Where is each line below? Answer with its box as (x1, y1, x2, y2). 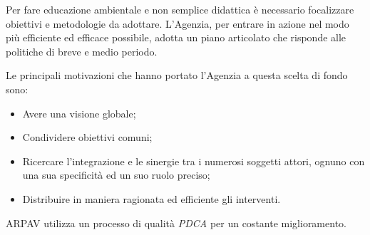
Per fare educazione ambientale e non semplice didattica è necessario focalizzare (6, 2, 354, 16)
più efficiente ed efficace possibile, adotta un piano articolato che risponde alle (6, 30, 346, 45)
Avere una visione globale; (22, 105, 136, 120)
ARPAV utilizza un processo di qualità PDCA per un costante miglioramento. (6, 215, 346, 230)
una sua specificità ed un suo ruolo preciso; (22, 167, 210, 182)
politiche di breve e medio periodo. (6, 43, 158, 58)
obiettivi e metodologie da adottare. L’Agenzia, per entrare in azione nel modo (6, 16, 349, 31)
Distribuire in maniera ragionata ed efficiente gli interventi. (22, 191, 281, 206)
